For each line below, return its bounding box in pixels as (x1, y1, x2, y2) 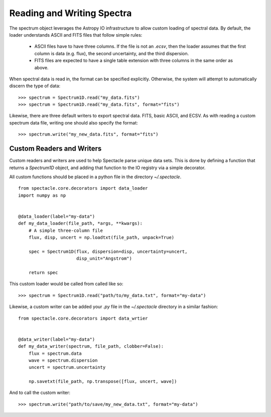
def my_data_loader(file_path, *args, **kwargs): (18, 221, 143, 226)
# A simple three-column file (28, 227, 103, 233)
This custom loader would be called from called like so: (9, 281, 123, 287)
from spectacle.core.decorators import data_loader (18, 186, 148, 191)
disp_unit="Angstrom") (76, 256, 132, 261)
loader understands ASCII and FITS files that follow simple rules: (9, 32, 143, 38)
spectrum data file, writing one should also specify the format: (9, 119, 138, 125)
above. (34, 64, 49, 70)
